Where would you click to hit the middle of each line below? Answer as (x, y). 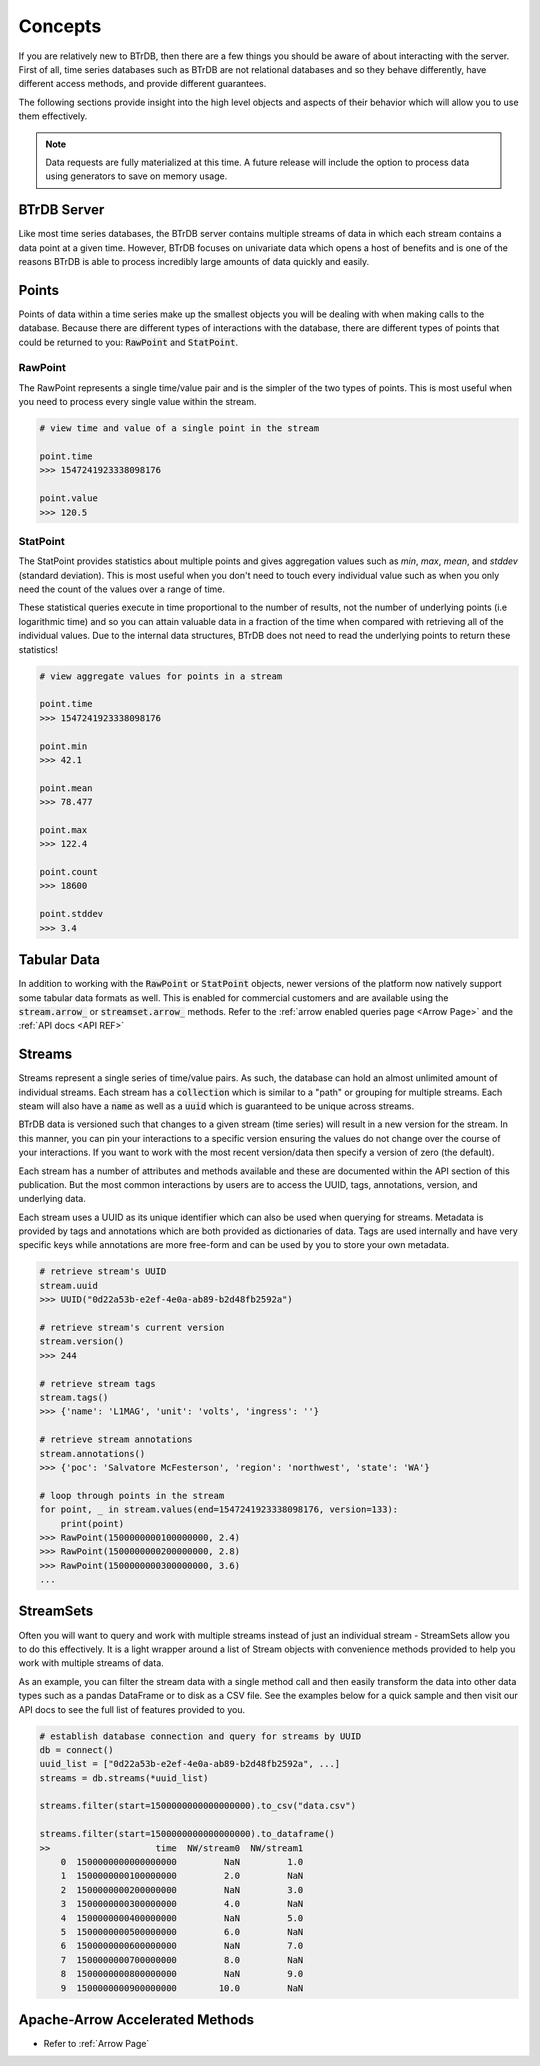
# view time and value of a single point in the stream (179, 428)
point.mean (66, 788)
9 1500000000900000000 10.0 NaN (182, 1988)
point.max (63, 829)
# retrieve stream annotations (116, 1439)
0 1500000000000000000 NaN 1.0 (182, 1862)
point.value (69, 498)
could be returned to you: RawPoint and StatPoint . (128, 342)
